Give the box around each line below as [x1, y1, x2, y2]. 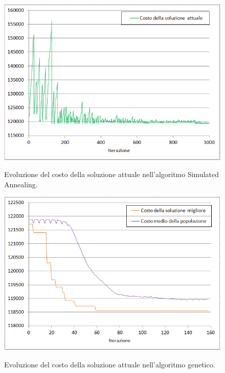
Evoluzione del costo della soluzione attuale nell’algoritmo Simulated [4, 169, 219, 180]
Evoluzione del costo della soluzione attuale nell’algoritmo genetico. [4, 359, 215, 370]
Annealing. [4, 179, 38, 189]
